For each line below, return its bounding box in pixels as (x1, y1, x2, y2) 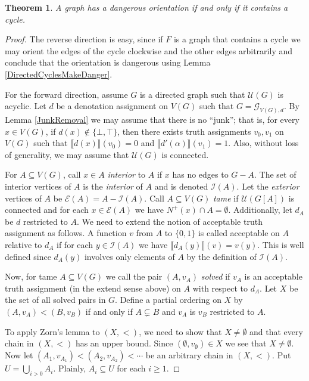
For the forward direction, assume (5, 88, 128, 100)
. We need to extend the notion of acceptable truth (76, 215, 263, 227)
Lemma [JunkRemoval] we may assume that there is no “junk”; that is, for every (5, 113, 299, 126)
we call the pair (105, 270, 163, 283)
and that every (249, 325, 303, 337)
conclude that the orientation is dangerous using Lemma (5, 56, 211, 69)
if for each (57, 238, 93, 250)
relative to (5, 238, 42, 250)
